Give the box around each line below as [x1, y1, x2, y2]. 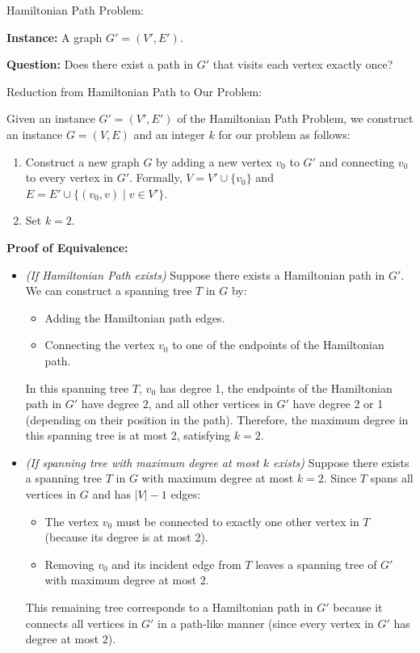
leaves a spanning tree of [255, 555, 377, 572]
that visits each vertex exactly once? [212, 56, 393, 73]
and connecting [319, 153, 395, 170]
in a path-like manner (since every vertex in [157, 614, 374, 631]
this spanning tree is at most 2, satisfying [25, 427, 231, 444]
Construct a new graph [25, 153, 140, 170]
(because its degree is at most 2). [44, 529, 208, 546]
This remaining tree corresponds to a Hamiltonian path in [25, 599, 313, 616]
